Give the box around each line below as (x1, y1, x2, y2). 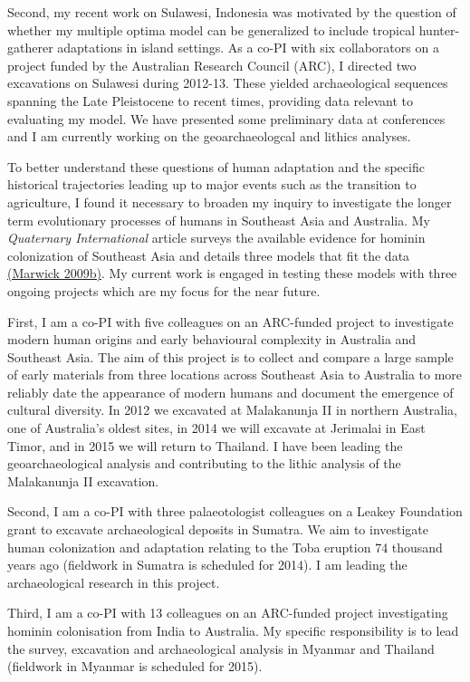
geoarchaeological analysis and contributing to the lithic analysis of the (7, 454, 401, 473)
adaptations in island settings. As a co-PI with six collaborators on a (57, 38, 439, 57)
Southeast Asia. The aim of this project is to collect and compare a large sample (7, 347, 454, 366)
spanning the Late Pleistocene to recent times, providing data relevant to (7, 91, 413, 110)
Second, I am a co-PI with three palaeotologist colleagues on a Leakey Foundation (7, 502, 463, 521)
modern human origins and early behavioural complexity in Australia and (7, 330, 417, 349)
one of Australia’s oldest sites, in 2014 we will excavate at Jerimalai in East (7, 418, 426, 437)
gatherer (7, 38, 53, 57)
